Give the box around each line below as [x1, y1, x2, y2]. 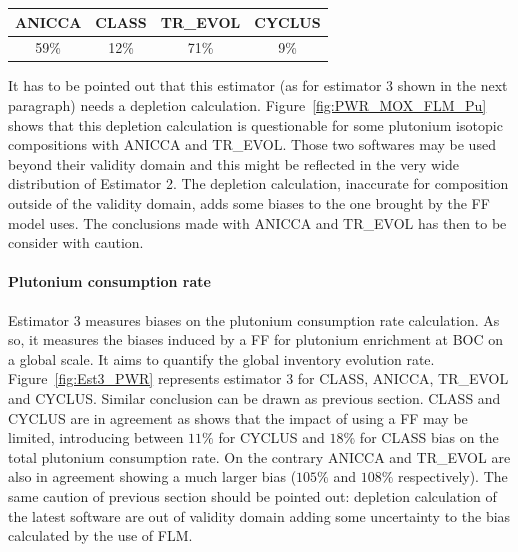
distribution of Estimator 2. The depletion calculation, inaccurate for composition [8, 173, 509, 194]
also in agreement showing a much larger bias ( [8, 466, 297, 487]
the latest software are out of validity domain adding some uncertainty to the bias [8, 505, 511, 526]
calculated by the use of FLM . [8, 525, 193, 546]
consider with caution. [8, 232, 144, 253]
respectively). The [398, 466, 508, 487]
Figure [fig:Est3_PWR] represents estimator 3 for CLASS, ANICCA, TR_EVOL [8, 368, 509, 389]
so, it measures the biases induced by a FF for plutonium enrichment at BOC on [8, 329, 503, 350]
